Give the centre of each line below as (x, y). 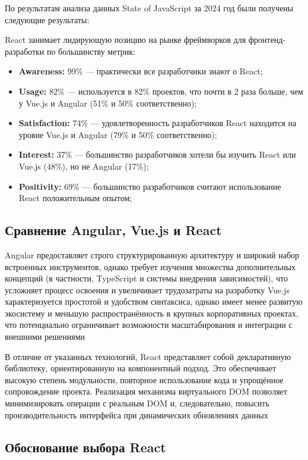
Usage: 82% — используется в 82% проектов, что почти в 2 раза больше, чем (161, 91)
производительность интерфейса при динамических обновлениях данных (136, 414)
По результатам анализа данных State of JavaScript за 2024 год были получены (149, 8)
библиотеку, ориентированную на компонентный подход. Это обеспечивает (141, 368)
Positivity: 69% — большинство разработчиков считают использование (150, 186)
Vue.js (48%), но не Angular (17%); (84, 166)
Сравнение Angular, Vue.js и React (113, 230)
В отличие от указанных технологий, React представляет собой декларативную (148, 356)
